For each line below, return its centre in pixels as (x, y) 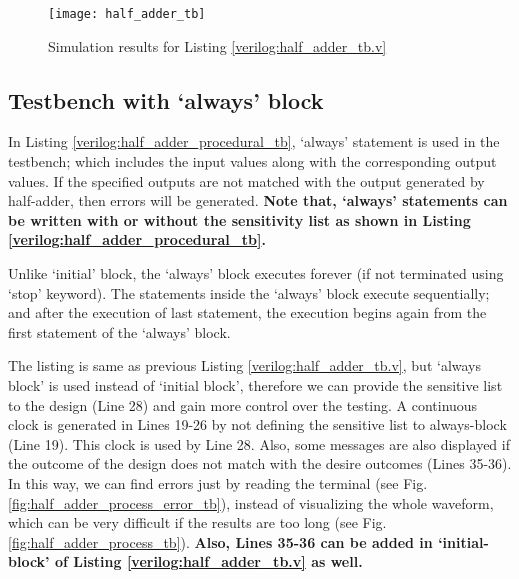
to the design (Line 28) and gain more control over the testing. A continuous (243, 404)
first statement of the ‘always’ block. (119, 331)
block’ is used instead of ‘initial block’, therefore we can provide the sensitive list (255, 384)
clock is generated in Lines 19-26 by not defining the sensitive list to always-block (257, 424)
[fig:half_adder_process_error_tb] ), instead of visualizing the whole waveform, (251, 502)
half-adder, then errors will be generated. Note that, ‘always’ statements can (258, 200)
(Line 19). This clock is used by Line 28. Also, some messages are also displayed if (259, 443)
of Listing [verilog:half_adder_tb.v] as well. (208, 561)
